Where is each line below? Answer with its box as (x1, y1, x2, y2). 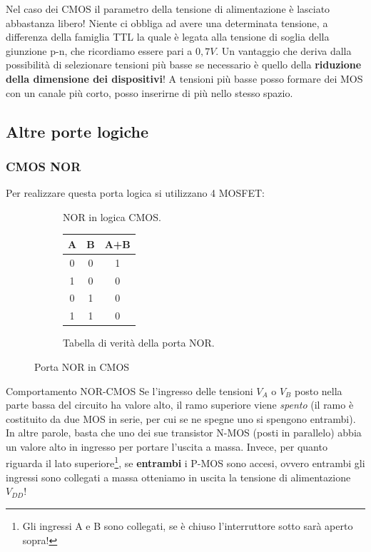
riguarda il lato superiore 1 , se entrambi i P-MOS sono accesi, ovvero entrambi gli (6, 454, 365, 471)
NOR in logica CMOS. (63, 209, 161, 224)
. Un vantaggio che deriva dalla (215, 43, 352, 58)
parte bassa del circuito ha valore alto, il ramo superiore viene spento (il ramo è (6, 397, 354, 412)
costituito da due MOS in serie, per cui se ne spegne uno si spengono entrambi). (6, 411, 356, 426)
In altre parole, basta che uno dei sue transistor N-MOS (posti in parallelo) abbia (6, 425, 362, 440)
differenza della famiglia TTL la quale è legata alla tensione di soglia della (6, 29, 330, 44)
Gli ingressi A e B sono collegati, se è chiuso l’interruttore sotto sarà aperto (22, 518, 353, 533)
